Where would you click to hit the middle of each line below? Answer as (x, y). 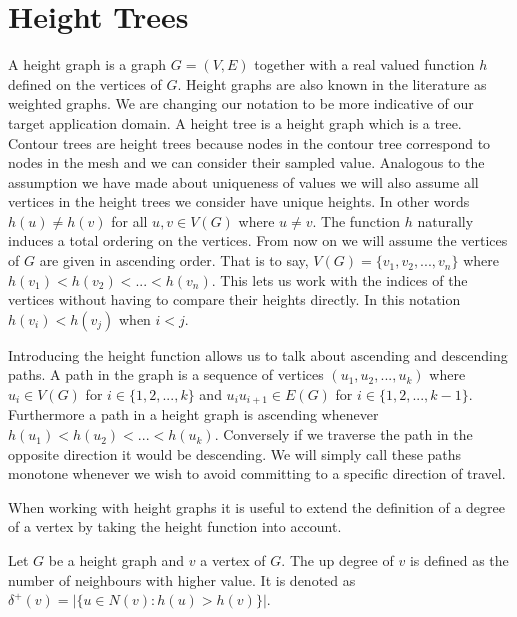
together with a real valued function (364, 64)
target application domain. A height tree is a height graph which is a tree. (235, 122)
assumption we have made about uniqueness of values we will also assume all (243, 181)
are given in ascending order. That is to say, (174, 260)
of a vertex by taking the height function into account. (175, 526)
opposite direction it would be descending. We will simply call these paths (235, 453)
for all (129, 220)
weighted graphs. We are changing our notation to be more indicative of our (241, 103)
